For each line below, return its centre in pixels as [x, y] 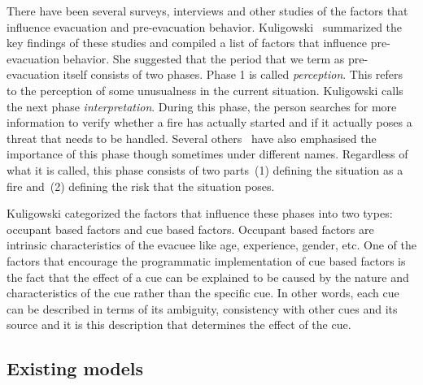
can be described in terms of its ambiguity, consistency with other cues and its [202, 308]
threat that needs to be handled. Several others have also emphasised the [192, 138]
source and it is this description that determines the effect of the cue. [179, 324]
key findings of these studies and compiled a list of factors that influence [187, 43]
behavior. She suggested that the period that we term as [204, 58]
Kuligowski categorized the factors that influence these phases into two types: [200, 213]
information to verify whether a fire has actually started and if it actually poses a [209, 122]
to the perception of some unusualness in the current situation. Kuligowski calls [205, 90]
